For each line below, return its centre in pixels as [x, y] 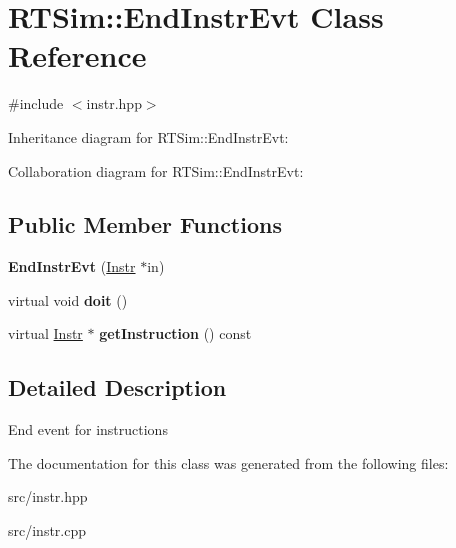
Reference [77, 55]
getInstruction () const [175, 333]
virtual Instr [45, 333]
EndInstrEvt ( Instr [72, 266]
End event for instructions [88, 429]
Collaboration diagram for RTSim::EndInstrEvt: [156, 170]
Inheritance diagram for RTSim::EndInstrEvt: [148, 136]
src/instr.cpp [47, 530]
